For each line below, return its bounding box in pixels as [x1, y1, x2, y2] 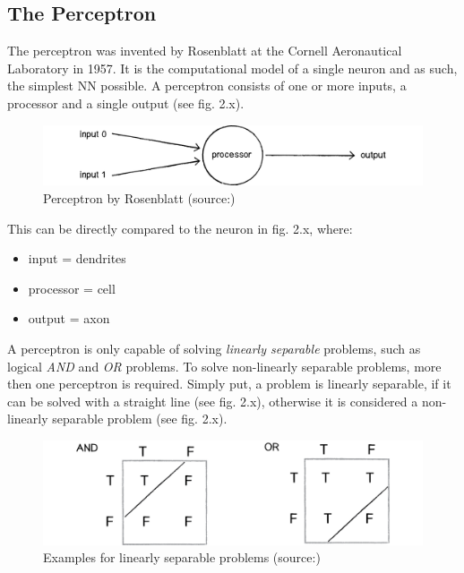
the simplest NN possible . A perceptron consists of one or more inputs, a [7, 76, 407, 95]
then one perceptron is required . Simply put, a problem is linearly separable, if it [7, 374, 451, 393]
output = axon [28, 309, 110, 328]
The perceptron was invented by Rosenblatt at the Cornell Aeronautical [7, 41, 402, 60]
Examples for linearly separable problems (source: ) [43, 548, 321, 567]
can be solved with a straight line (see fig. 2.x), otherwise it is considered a [7, 391, 418, 410]
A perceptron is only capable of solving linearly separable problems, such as [7, 339, 421, 358]
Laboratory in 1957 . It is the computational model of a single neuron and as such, [7, 58, 458, 77]
